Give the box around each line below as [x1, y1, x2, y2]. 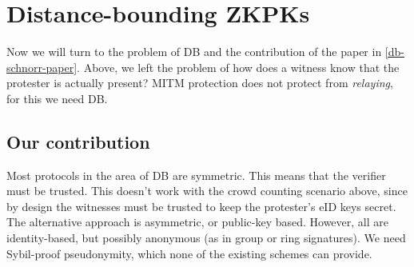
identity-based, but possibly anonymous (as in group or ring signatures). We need [6, 229, 406, 246]
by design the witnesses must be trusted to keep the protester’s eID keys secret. [6, 197, 396, 214]
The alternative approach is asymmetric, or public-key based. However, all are [6, 213, 388, 230]
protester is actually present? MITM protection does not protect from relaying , [6, 74, 393, 91]
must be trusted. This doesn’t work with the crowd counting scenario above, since [6, 182, 408, 199]
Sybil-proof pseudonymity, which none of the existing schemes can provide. [6, 245, 372, 261]
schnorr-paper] [6, 58, 78, 75]
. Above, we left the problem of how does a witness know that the [77, 58, 400, 75]
